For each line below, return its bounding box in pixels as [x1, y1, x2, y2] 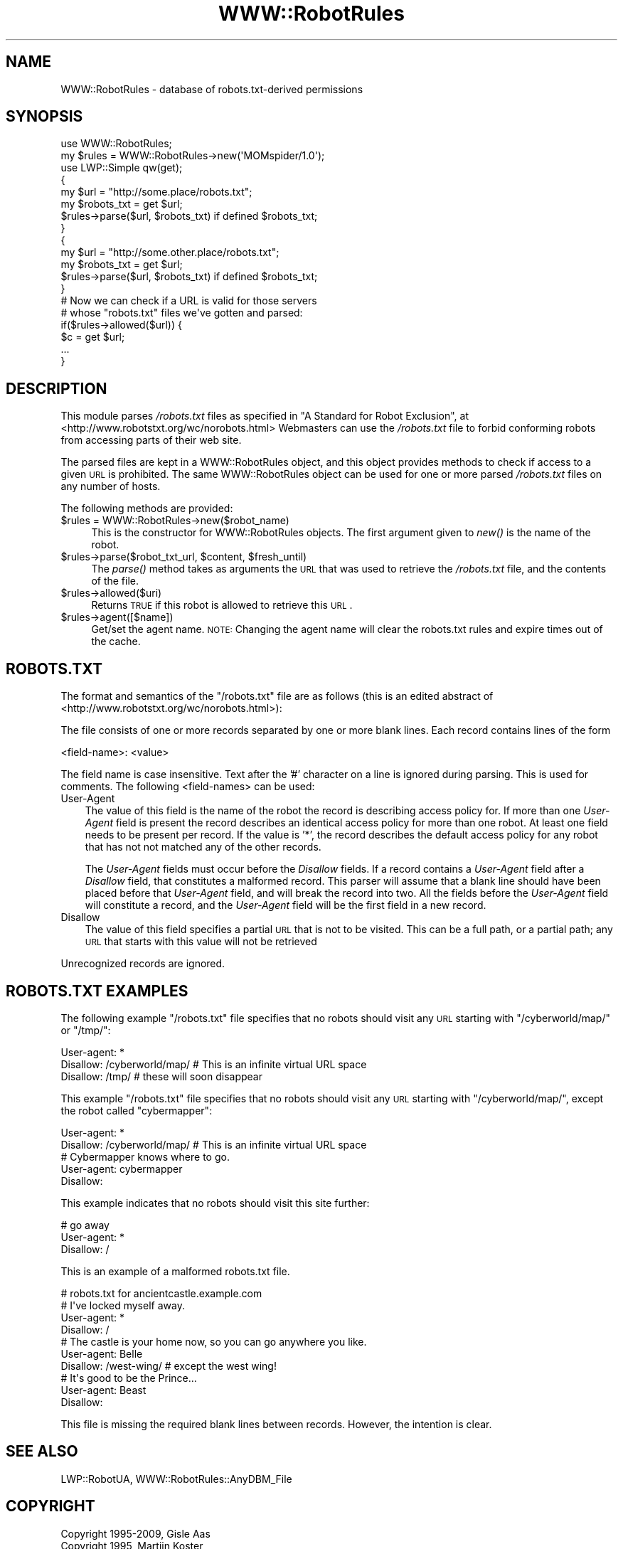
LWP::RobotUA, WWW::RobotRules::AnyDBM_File [60, 1472, 292, 1485]
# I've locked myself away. [60, 1299, 185, 1311]
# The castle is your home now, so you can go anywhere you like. [60, 1335, 367, 1348]
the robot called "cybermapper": [60, 1104, 213, 1117]
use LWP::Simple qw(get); [60, 161, 183, 174]
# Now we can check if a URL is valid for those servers [60, 294, 317, 307]
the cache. [91, 635, 141, 648]
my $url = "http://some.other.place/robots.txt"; [60, 246, 279, 259]
